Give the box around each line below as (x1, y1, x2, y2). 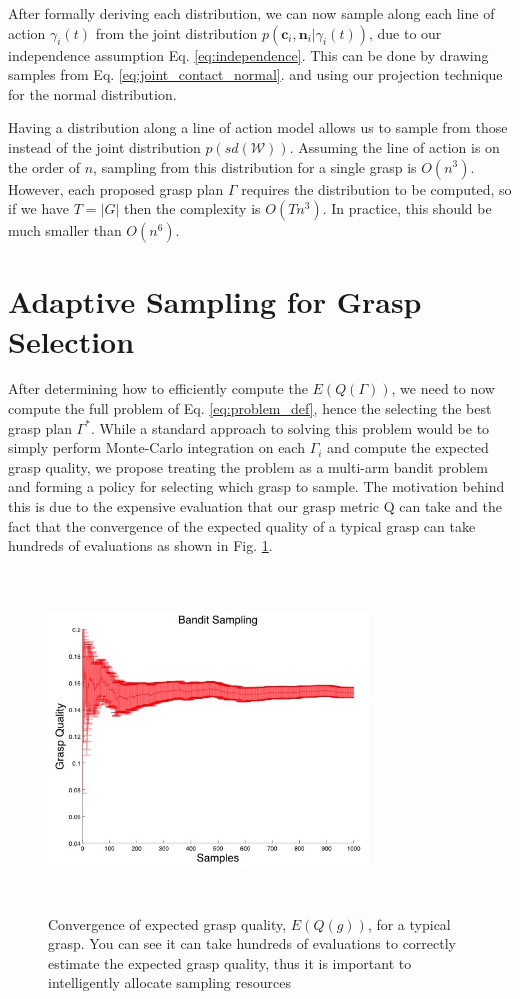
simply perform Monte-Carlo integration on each (8, 437, 305, 458)
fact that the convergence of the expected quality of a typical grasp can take (8, 515, 476, 536)
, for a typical (367, 913, 451, 934)
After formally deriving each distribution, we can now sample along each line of (8, 3, 495, 23)
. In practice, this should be (322, 198, 492, 219)
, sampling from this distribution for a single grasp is (93, 156, 417, 177)
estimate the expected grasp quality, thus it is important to (48, 952, 412, 973)
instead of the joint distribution (8, 136, 201, 157)
